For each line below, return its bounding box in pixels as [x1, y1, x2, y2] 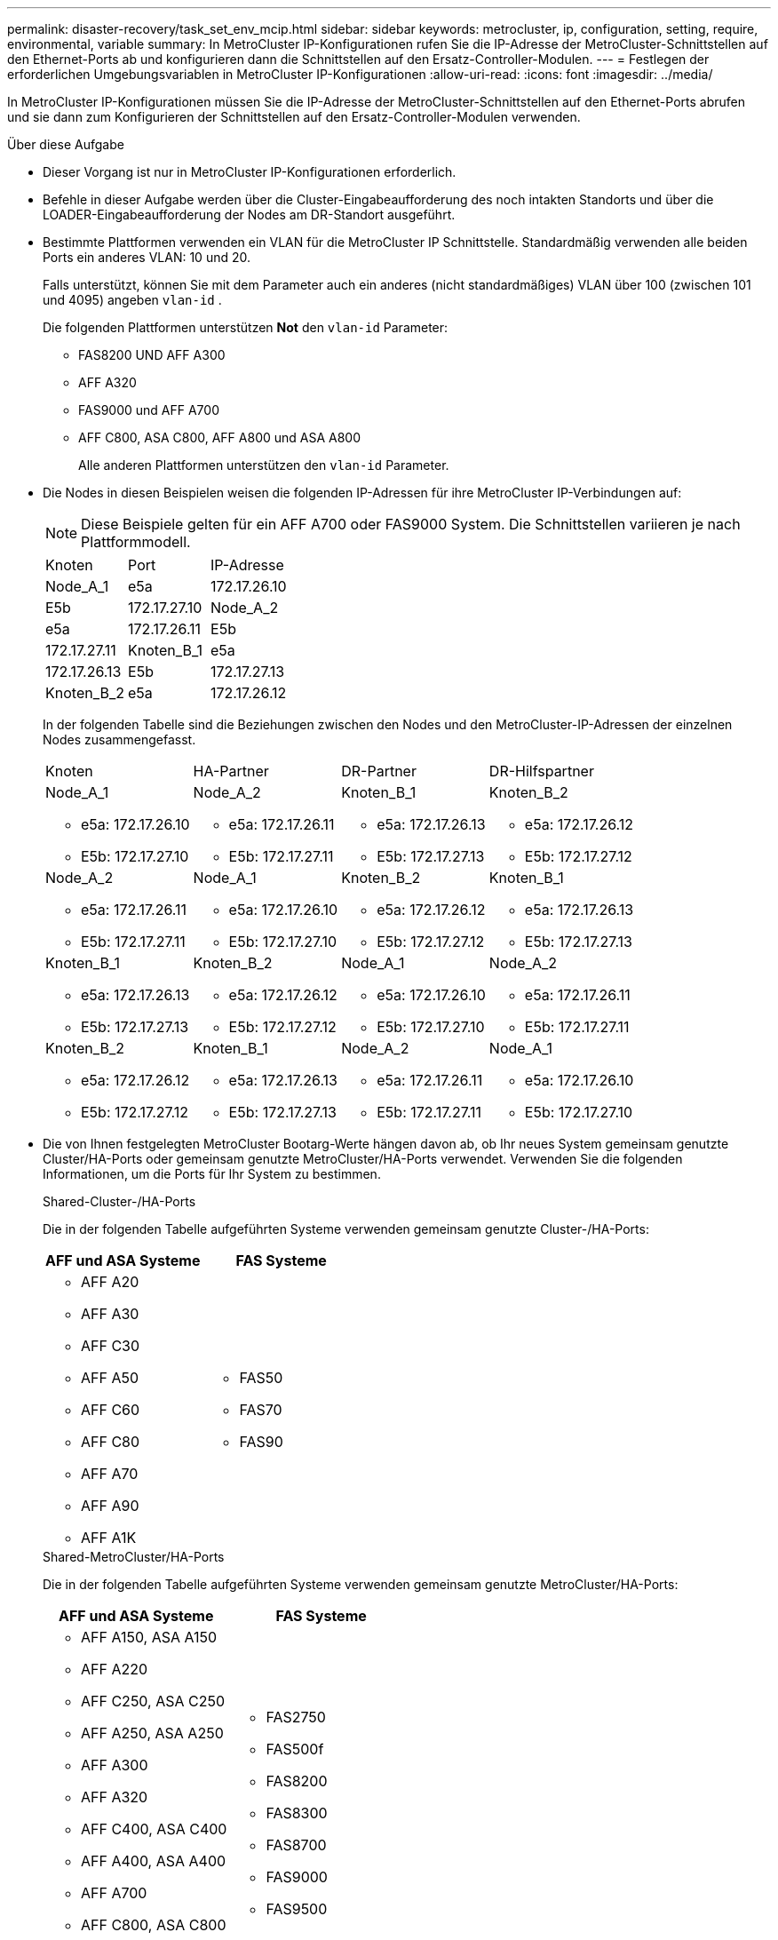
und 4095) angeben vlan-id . [43, 292, 222, 307]
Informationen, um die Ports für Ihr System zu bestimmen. [43, 1166, 381, 1181]
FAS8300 [266, 1804, 328, 1822]
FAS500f [266, 1740, 324, 1758]
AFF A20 [81, 1273, 139, 1291]
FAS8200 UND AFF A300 [78, 347, 226, 362]
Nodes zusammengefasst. [43, 732, 196, 747]
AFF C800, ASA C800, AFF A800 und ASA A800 [78, 430, 361, 445]
